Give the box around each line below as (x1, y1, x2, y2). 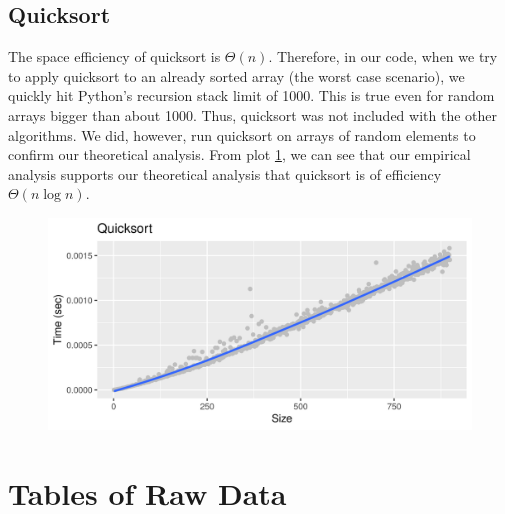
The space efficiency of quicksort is (8, 46, 221, 67)
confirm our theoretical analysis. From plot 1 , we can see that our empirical (8, 144, 471, 165)
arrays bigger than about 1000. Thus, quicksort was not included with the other (8, 104, 497, 125)
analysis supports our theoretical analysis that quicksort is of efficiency (8, 163, 442, 184)
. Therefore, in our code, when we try (268, 46, 498, 67)
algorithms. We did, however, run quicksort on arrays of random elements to (8, 124, 476, 145)
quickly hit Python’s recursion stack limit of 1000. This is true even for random (8, 85, 495, 106)
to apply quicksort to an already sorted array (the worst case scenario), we (8, 65, 465, 86)
